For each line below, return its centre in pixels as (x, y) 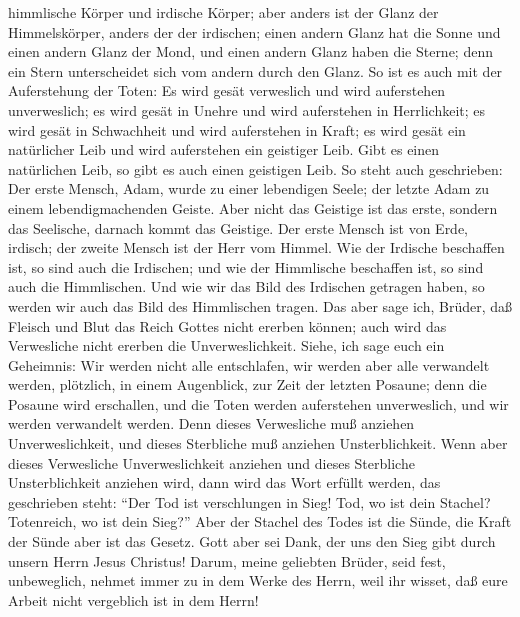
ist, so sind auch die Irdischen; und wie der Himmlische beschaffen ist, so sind (246, 266)
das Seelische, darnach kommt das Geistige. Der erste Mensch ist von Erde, (238, 227)
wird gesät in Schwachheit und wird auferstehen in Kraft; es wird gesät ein (237, 129)
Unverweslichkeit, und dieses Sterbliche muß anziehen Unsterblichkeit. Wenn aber (258, 443)
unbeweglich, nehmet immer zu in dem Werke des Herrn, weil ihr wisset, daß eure (258, 580)
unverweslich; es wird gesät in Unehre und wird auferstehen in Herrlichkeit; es (247, 109)
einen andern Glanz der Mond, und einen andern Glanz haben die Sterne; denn (250, 51)
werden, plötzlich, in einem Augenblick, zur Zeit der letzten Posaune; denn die (247, 384)
